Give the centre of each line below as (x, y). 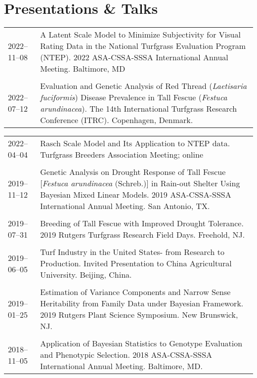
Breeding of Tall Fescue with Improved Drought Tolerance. (142, 223)
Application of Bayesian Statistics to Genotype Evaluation (141, 343)
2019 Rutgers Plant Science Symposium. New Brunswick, (139, 315)
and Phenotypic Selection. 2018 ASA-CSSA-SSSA (126, 355)
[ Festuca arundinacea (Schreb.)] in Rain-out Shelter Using (140, 183)
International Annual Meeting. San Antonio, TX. (125, 206)
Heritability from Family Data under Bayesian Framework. (142, 303)
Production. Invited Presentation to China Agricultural (136, 263)
